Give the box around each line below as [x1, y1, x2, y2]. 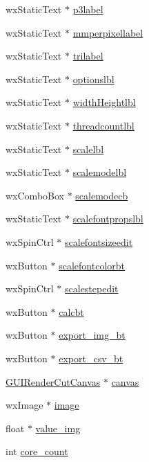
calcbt [59, 304, 84, 319]
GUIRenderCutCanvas [6, 374, 101, 389]
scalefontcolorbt [59, 258, 126, 272]
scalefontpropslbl [72, 211, 143, 226]
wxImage [6, 398, 43, 412]
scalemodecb [75, 188, 128, 202]
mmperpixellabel [72, 25, 143, 39]
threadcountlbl [72, 118, 135, 132]
